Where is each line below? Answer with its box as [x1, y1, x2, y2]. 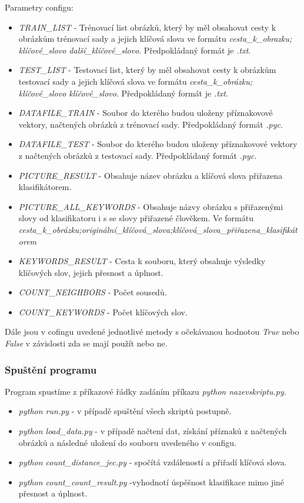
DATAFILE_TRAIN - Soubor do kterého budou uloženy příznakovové [18, 106, 273, 119]
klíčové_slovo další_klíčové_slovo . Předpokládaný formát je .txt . [18, 44, 251, 56]
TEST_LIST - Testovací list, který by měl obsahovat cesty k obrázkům [18, 64, 276, 76]
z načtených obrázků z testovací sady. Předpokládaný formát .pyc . [18, 149, 257, 161]
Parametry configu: [5, 1, 74, 13]
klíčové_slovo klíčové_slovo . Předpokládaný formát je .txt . [18, 86, 228, 99]
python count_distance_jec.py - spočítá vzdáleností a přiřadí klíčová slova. [18, 456, 287, 468]
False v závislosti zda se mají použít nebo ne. [5, 337, 168, 349]
